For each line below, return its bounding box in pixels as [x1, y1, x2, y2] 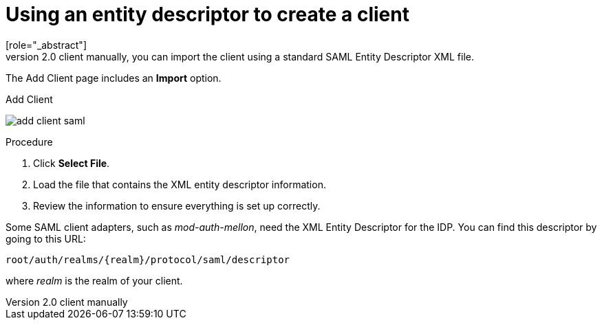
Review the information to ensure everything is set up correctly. [33, 199, 321, 212]
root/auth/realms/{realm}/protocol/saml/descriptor [6, 254, 290, 265]
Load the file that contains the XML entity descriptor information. [33, 178, 326, 190]
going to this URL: [6, 232, 86, 245]
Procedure [6, 135, 53, 148]
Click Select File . [33, 157, 110, 169]
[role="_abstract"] [6, 38, 87, 51]
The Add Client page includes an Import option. [6, 71, 222, 84]
